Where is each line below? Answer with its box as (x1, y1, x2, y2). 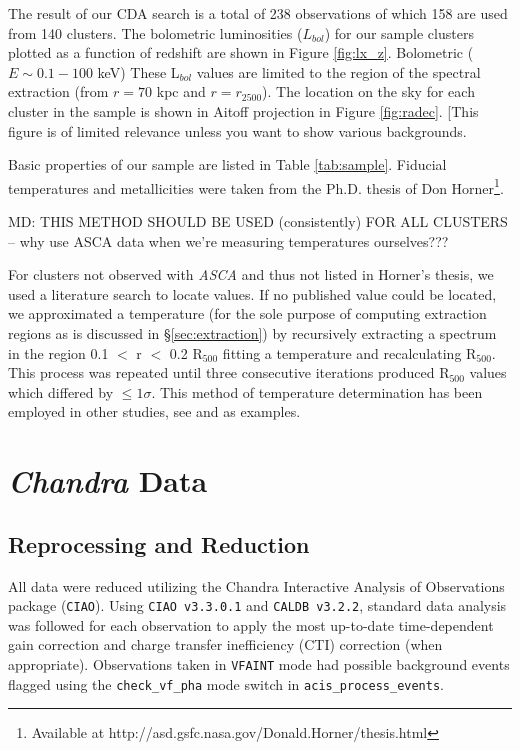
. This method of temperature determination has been (151, 381, 483, 402)
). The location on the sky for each (262, 81, 475, 102)
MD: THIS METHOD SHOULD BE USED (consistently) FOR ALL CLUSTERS (8, 211, 508, 231)
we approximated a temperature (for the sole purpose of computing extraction (8, 303, 487, 324)
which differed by (8, 381, 114, 402)
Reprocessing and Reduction (8, 528, 310, 559)
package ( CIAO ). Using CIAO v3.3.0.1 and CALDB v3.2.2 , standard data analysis (8, 595, 507, 616)
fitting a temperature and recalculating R (222, 342, 477, 363)
